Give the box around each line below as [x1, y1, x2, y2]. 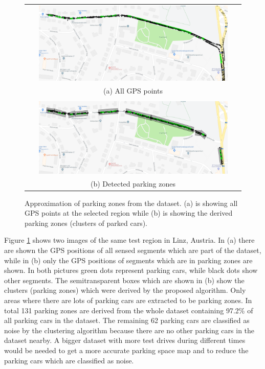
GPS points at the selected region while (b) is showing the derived [25, 207, 233, 218]
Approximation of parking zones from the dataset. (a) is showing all [25, 197, 238, 208]
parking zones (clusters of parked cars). [25, 217, 148, 228]
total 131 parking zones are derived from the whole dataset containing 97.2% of [4, 305, 253, 315]
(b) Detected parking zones [91, 178, 175, 189]
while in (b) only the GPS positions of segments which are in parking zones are [4, 255, 253, 265]
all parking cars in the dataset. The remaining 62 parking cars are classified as [4, 315, 250, 326]
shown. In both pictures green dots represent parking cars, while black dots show [4, 265, 258, 275]
